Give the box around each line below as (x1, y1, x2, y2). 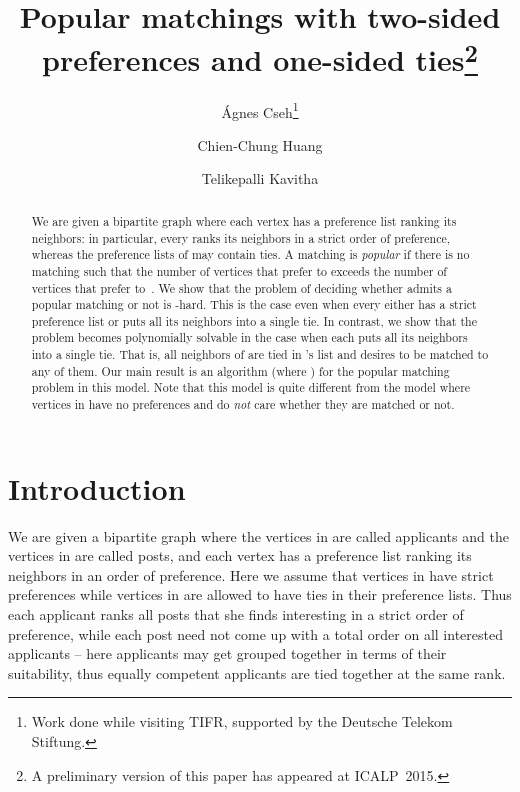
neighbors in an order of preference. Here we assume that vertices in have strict (8, 564, 494, 585)
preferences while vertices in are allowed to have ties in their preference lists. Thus (8, 584, 512, 605)
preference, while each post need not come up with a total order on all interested (8, 623, 503, 644)
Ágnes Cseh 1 (221, 98, 299, 122)
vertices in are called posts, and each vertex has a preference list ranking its (8, 545, 472, 566)
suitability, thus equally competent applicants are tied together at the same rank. (8, 662, 506, 683)
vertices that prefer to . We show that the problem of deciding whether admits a (31, 279, 452, 296)
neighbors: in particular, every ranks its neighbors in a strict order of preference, (31, 229, 451, 246)
